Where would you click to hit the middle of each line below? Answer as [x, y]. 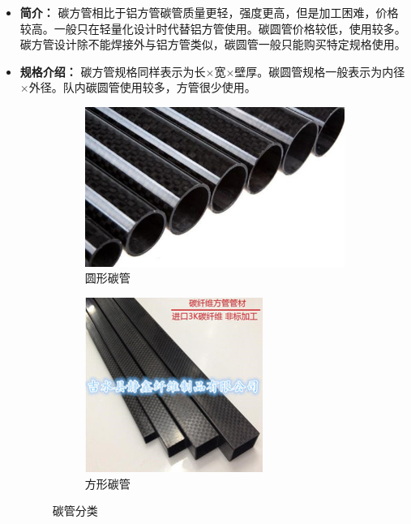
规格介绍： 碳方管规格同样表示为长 [113, 71]
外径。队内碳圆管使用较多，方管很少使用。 [142, 87]
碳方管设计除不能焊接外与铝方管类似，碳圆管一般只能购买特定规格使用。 [213, 44]
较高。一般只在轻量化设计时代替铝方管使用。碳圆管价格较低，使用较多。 [213, 28]
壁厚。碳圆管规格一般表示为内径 [320, 71]
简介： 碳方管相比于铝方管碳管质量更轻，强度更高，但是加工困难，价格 [209, 12]
